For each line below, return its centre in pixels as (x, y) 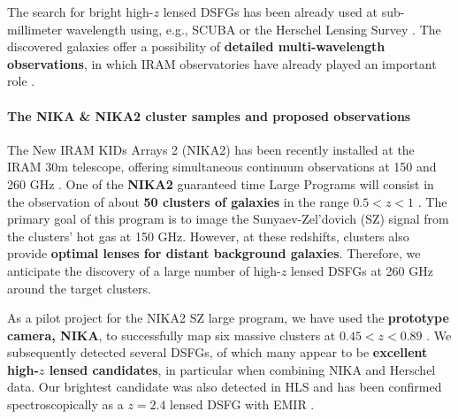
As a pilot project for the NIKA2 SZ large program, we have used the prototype (228, 318)
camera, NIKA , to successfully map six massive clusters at (172, 335)
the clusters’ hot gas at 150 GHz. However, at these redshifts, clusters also (208, 236)
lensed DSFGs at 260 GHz (362, 270)
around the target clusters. (79, 288)
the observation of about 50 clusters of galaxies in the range (178, 201)
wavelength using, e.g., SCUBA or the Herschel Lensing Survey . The (253, 29)
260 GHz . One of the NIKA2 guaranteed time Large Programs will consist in (221, 183)
